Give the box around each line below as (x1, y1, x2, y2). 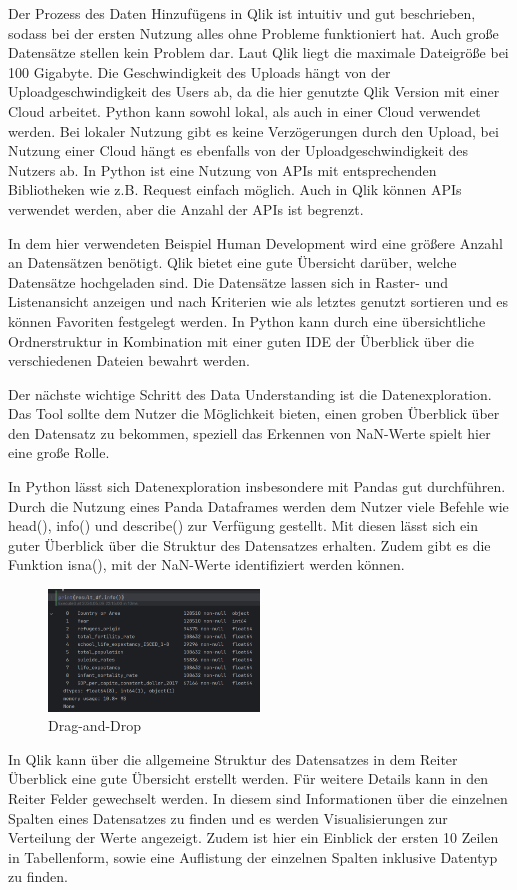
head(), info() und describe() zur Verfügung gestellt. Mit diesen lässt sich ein (8, 515, 478, 536)
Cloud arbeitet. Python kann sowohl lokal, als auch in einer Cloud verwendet (8, 100, 481, 121)
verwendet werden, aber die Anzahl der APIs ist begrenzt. (8, 198, 364, 219)
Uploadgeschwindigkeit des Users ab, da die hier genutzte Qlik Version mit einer (8, 81, 500, 102)
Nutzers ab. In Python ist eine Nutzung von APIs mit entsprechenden (8, 159, 437, 180)
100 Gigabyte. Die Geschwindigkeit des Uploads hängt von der (8, 61, 391, 82)
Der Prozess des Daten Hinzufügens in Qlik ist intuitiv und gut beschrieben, (8, 3, 476, 23)
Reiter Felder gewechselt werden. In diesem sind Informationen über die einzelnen (8, 788, 508, 809)
